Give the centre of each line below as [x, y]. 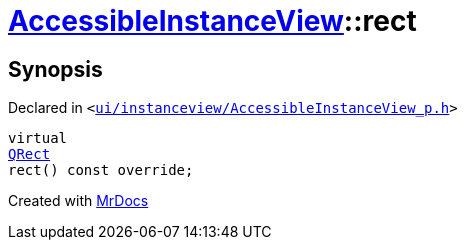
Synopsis [55, 69]
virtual [38, 138]
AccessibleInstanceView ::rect [212, 21]
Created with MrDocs [78, 201]
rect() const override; [101, 170]
